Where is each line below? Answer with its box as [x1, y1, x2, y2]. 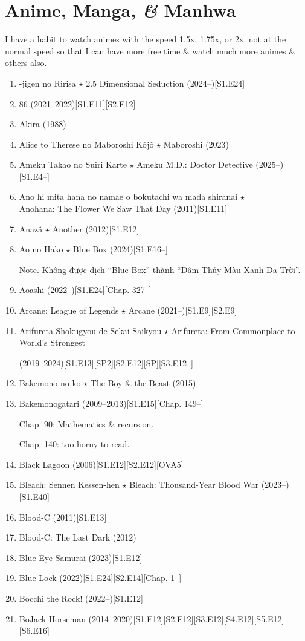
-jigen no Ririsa [19, 76, 76, 89]
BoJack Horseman [19, 612, 86, 625]
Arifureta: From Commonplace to [171, 324, 295, 337]
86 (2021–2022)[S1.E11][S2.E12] [19, 97, 136, 110]
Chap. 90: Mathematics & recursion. [19, 417, 154, 430]
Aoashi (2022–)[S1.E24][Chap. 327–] [19, 283, 152, 296]
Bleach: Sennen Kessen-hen [19, 478, 120, 491]
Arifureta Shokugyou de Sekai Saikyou [19, 324, 162, 337]
